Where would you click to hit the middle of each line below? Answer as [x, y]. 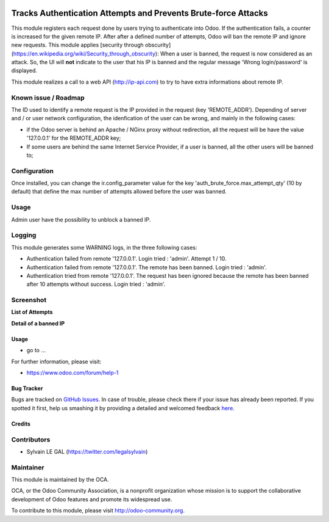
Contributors [31, 440]
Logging [24, 235]
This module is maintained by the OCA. [60, 480]
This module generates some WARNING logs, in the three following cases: [104, 247]
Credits [21, 424]
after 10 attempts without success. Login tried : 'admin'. [96, 285]
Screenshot [29, 300]
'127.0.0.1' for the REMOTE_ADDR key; [74, 138]
